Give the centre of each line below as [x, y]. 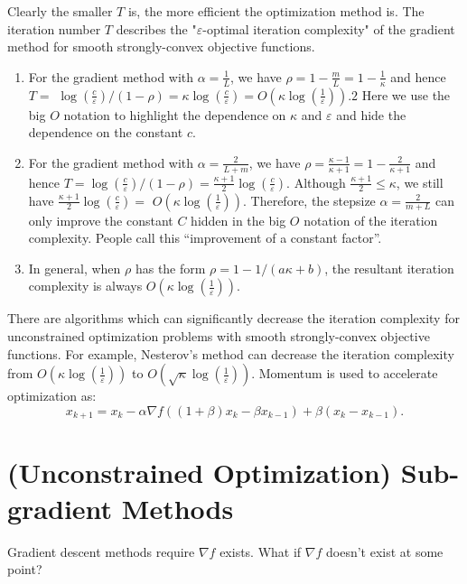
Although [320, 182]
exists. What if [261, 551]
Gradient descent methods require [101, 551]
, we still [420, 182]
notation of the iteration [371, 220]
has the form [170, 268]
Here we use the [406, 94]
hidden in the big [238, 220]
